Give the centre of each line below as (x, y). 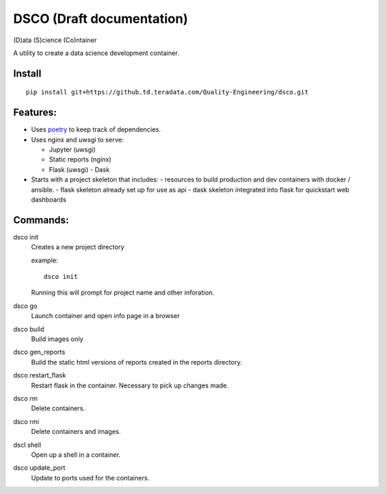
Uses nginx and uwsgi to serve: (78, 139)
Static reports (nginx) (80, 159)
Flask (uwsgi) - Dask (79, 169)
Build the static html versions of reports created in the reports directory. (137, 362)
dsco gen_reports (39, 352)
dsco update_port (39, 468)
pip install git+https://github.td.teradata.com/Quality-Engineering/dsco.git (167, 92)
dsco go (25, 306)
